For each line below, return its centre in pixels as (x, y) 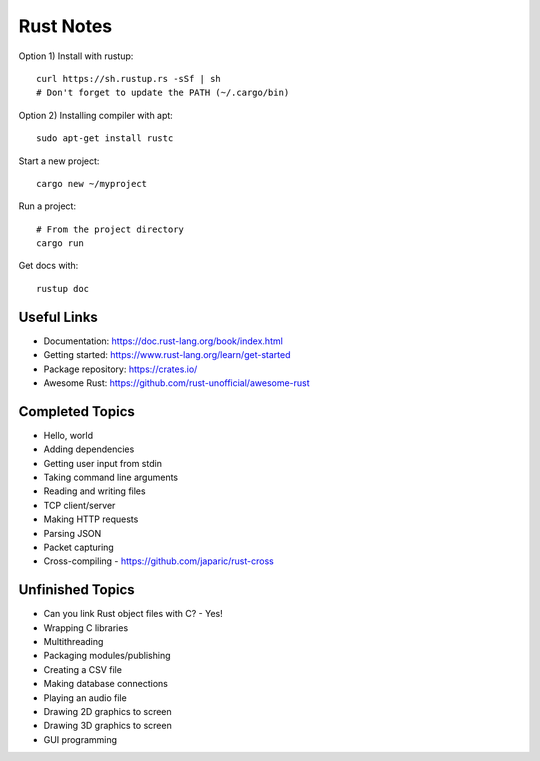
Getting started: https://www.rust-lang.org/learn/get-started (167, 355)
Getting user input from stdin (102, 463)
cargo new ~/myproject (92, 183)
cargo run (60, 243)
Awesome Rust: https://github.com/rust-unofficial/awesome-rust (176, 382)
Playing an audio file (85, 697)
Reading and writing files (94, 491)
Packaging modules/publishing (107, 656)
